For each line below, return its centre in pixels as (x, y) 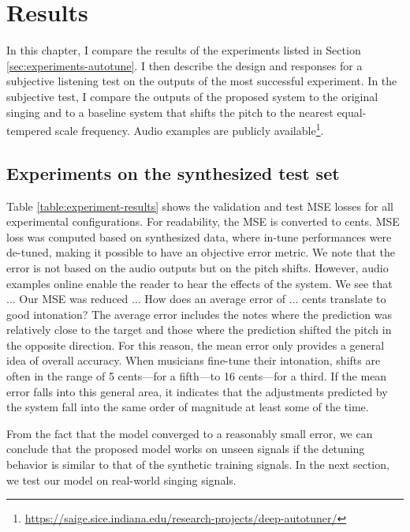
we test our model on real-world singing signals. (121, 480)
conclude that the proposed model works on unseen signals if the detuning (186, 449)
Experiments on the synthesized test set (173, 172)
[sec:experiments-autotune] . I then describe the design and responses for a (184, 65)
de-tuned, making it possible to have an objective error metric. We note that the (201, 252)
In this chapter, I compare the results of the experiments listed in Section (184, 50)
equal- (352, 112)
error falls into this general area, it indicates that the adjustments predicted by (197, 391)
